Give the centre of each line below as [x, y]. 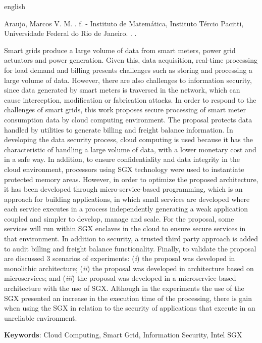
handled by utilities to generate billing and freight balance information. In [119, 129]
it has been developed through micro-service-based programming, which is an [123, 189]
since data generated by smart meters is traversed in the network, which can [122, 90]
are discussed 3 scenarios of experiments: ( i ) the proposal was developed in [120, 258]
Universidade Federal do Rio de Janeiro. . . [70, 33]
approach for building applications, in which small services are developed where [127, 199]
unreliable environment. [41, 317]
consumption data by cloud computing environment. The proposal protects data [128, 119]
